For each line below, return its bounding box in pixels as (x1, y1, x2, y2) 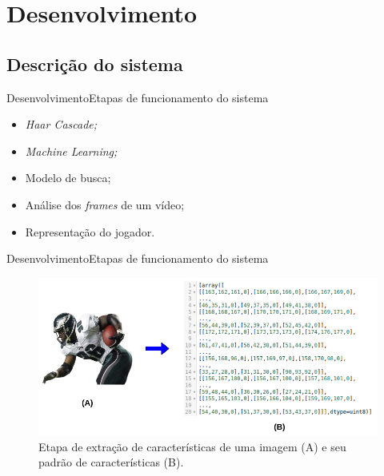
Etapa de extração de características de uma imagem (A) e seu (38, 438, 346, 454)
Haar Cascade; (25, 116, 98, 133)
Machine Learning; (25, 142, 118, 159)
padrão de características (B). (38, 454, 184, 470)
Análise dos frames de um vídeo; (25, 196, 185, 212)
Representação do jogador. (25, 223, 155, 240)
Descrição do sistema (6, 51, 183, 76)
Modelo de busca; (25, 169, 111, 186)
